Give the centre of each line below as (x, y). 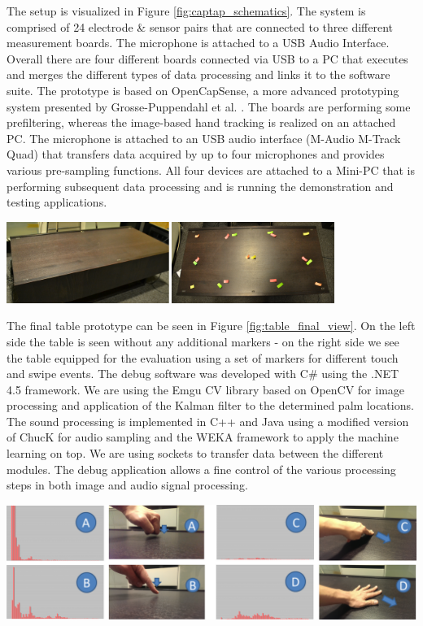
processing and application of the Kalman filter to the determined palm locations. (210, 405)
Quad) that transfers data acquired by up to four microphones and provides (196, 154)
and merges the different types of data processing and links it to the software (198, 74)
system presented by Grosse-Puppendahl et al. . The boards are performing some (209, 106)
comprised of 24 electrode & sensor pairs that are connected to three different (200, 26)
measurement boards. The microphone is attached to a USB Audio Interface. (198, 43)
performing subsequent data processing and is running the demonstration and (200, 186)
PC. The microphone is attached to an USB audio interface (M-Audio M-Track (204, 138)
